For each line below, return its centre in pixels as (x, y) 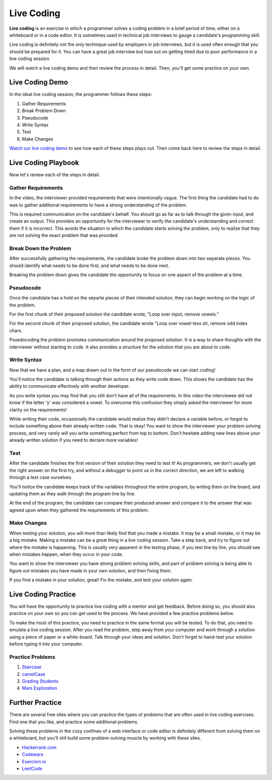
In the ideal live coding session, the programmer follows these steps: (81, 94)
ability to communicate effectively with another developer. (70, 386)
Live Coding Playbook (44, 162)
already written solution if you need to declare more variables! (74, 440)
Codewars (33, 754)
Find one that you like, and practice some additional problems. (74, 721)
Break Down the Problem (40, 248)
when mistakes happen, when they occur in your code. (66, 554)
